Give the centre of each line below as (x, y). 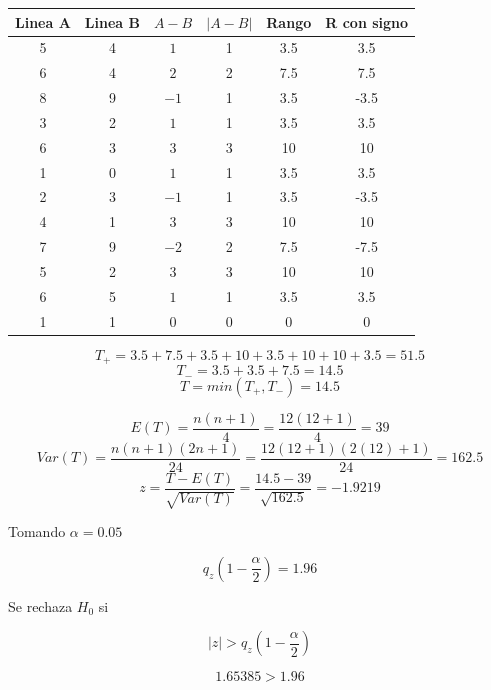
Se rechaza (40, 605)
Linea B (112, 21)
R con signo (367, 21)
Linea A (43, 21)
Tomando (37, 531)
